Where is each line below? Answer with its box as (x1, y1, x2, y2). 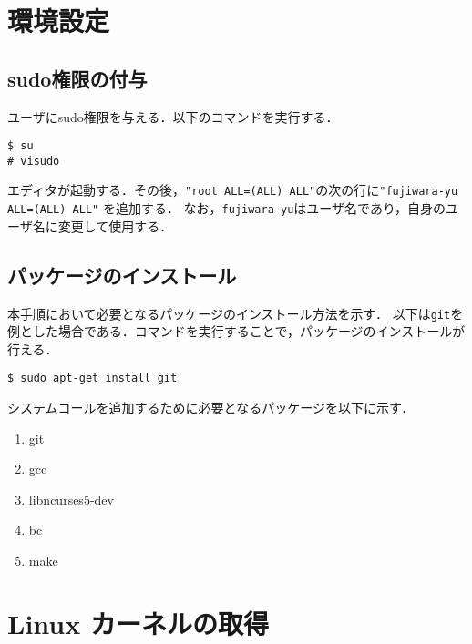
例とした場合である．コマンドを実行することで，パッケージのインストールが (7, 322, 466, 341)
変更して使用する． (57, 216, 173, 235)
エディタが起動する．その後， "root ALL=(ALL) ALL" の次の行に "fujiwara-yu (7, 180, 458, 199)
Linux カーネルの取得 (7, 604, 269, 641)
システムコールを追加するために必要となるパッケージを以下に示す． (7, 398, 415, 417)
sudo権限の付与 (7, 64, 148, 92)
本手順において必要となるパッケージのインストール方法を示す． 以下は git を (7, 303, 464, 322)
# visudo (7, 154, 60, 168)
